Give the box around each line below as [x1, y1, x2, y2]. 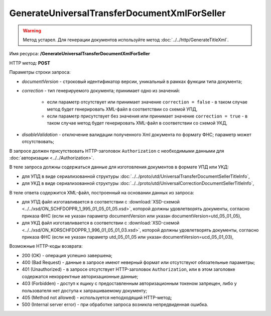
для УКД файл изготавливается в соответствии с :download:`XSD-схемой [22, 220, 180, 226]
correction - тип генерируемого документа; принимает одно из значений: [22, 87, 180, 93]
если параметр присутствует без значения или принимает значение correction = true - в [47, 113, 248, 119]
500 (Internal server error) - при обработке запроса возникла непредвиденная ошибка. [22, 301, 208, 307]
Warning [23, 28, 41, 34]
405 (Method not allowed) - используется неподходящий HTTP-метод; [22, 294, 172, 301]
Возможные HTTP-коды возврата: [9, 243, 83, 249]
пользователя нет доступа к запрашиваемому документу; [22, 287, 148, 293]
